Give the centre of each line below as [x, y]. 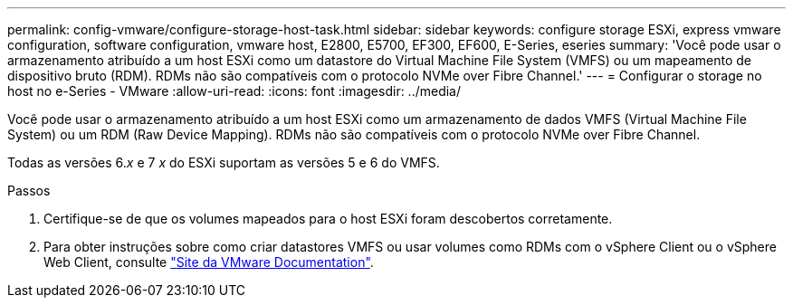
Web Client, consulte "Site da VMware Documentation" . [209, 262]
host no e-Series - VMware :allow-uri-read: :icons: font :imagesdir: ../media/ [234, 91]
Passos [29, 191]
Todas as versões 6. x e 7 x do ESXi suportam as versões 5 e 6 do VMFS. [224, 162]
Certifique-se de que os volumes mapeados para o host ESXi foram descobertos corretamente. [328, 219]
